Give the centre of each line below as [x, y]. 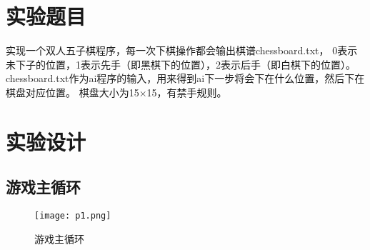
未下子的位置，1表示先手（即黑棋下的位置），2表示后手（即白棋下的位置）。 [181, 64]
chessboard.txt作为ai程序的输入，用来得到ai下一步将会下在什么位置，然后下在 [185, 78]
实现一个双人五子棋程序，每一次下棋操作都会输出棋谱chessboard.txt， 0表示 [182, 50]
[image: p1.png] [73, 216]
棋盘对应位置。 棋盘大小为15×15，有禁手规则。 [116, 92]
